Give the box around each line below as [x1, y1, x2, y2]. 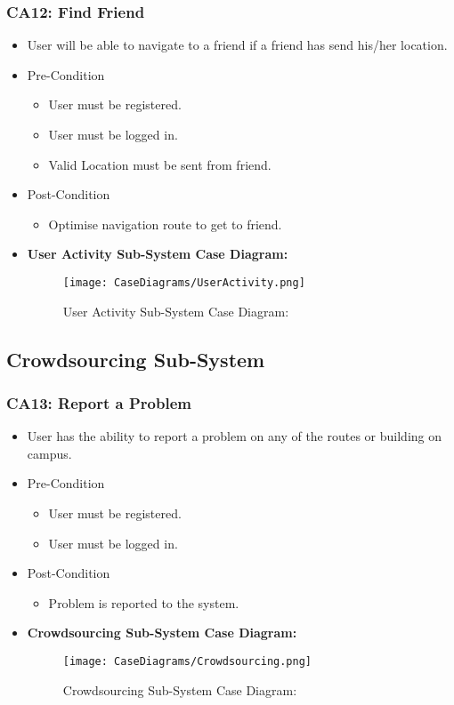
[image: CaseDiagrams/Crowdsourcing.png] [62, 654, 312, 668]
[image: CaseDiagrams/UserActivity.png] [62, 276, 305, 289]
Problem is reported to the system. [48, 593, 239, 612]
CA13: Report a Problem [6, 391, 191, 413]
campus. [27, 444, 72, 462]
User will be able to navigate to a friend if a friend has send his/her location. [27, 36, 448, 54]
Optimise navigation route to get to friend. [48, 214, 282, 233]
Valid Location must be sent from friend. [48, 155, 272, 173]
